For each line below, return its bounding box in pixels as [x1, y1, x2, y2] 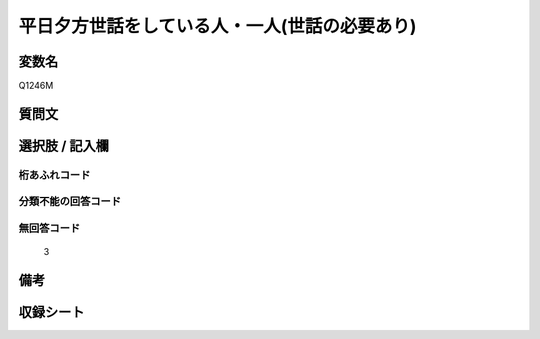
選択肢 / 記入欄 [18, 137, 110, 154]
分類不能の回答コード [18, 195, 122, 209]
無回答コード [18, 221, 81, 235]
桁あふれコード [18, 168, 91, 182]
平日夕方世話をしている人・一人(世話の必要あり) [18, 15, 417, 37]
